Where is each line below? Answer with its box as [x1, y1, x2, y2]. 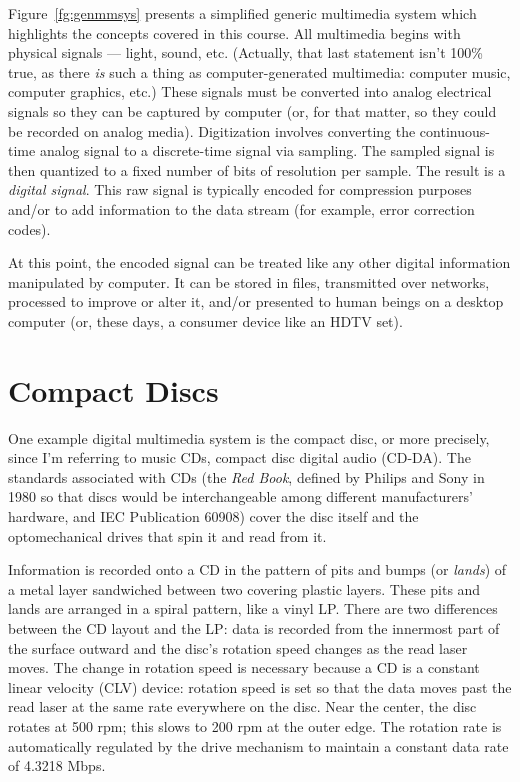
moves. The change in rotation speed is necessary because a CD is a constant [8, 657, 480, 678]
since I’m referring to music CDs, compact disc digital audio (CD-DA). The [8, 447, 471, 468]
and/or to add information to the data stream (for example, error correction [8, 198, 475, 219]
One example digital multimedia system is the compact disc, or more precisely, [8, 427, 490, 448]
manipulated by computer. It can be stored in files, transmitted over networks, [8, 271, 490, 292]
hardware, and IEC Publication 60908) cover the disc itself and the [8, 506, 419, 526]
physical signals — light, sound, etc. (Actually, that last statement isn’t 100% [8, 42, 483, 63]
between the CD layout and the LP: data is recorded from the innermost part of [8, 617, 500, 638]
